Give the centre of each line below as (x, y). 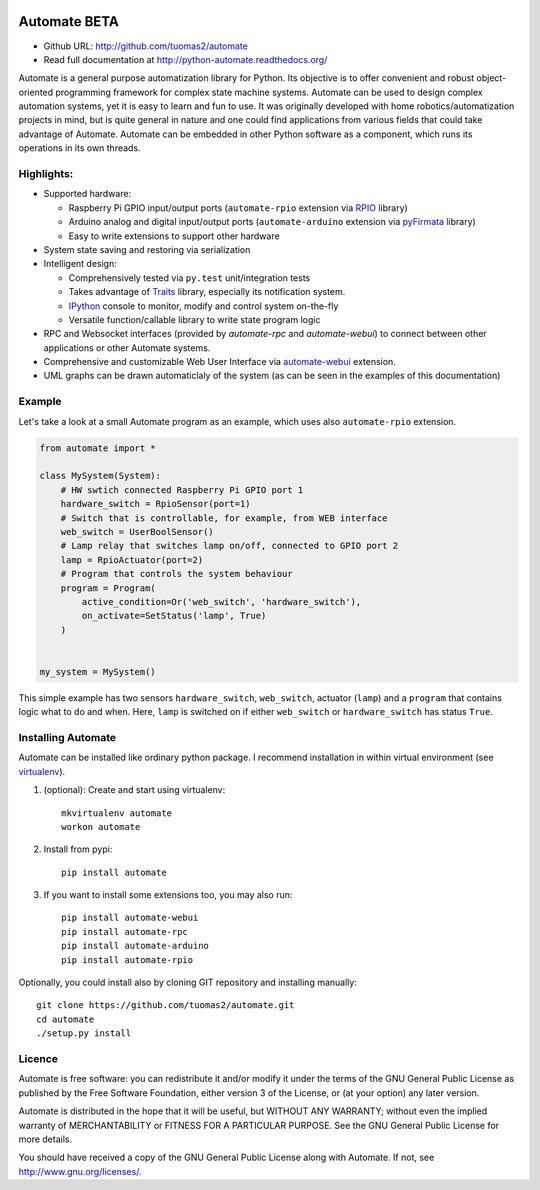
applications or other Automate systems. (127, 347)
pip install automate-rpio (127, 959)
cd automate (65, 1019)
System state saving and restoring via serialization (147, 249)
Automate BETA (68, 21)
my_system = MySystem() (98, 671)
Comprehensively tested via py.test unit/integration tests (189, 277)
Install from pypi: (78, 849)
